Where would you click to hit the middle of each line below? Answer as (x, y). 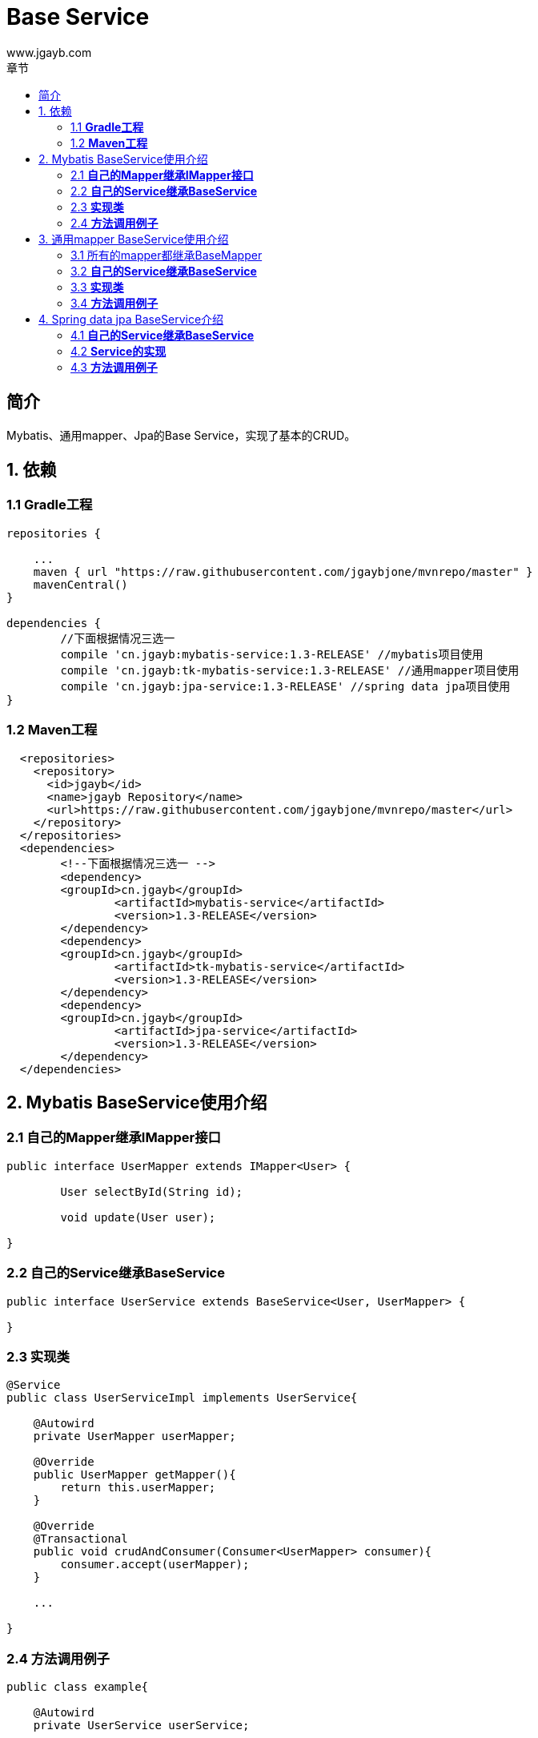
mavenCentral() (80, 584)
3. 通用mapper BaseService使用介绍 (134, 239)
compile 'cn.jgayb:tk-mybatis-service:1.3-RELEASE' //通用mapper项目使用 (290, 670)
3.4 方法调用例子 (114, 303)
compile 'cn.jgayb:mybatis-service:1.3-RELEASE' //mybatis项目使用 (272, 654)
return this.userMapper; (138, 1488)
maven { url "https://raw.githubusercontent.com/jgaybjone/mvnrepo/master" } (283, 571)
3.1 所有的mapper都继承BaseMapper (167, 255)
